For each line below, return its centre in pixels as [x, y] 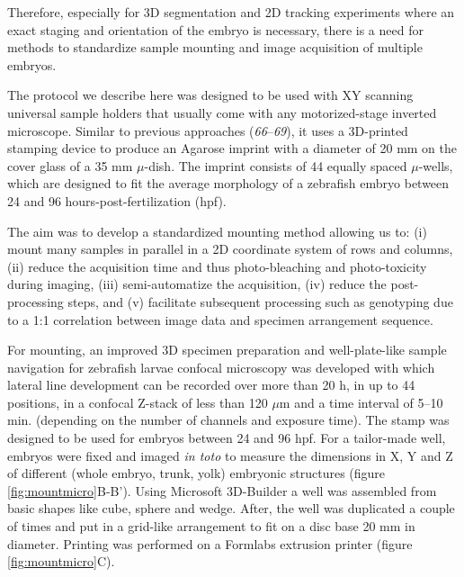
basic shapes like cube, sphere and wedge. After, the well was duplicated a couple [231, 508]
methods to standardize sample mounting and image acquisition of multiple [215, 47]
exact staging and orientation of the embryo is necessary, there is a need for [215, 29]
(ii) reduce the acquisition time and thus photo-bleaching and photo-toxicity [217, 266]
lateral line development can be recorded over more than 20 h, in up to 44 [211, 385]
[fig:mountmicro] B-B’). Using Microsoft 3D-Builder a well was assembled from [222, 490]
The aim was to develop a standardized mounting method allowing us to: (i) [217, 231]
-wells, [436, 165]
